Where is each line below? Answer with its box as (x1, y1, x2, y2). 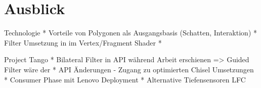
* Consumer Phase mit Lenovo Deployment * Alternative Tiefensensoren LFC (4, 74, 246, 84)
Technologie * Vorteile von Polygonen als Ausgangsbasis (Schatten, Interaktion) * (4, 27, 257, 38)
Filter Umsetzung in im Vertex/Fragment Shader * (4, 37, 162, 48)
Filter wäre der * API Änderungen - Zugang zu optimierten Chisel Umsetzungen (4, 64, 254, 74)
